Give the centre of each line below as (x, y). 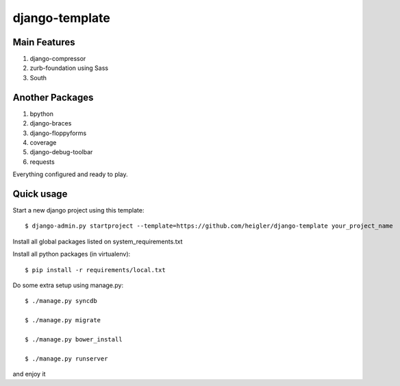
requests (42, 162)
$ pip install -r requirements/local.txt (95, 270)
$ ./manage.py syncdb (61, 301)
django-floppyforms (58, 133)
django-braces (51, 123)
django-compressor (58, 59)
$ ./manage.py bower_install (74, 339)
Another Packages (53, 97)
